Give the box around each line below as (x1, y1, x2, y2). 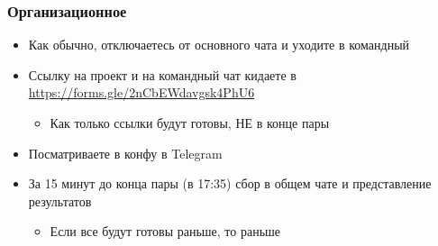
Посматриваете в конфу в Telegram (28, 143, 223, 162)
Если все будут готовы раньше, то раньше (50, 222, 281, 241)
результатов (28, 191, 92, 210)
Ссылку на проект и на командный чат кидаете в (28, 65, 297, 84)
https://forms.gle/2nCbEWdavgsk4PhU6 (28, 83, 255, 102)
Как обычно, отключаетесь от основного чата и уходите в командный (28, 35, 410, 54)
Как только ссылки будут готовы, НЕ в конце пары (50, 114, 330, 132)
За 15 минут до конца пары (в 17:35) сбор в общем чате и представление (28, 174, 432, 193)
